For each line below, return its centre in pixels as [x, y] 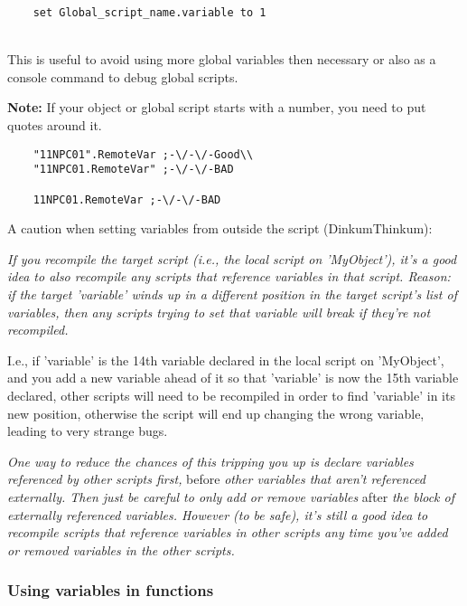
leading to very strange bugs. [88, 431]
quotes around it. [55, 125]
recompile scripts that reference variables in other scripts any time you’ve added [228, 532]
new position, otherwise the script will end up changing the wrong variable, [216, 413]
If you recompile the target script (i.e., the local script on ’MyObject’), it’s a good [232, 258]
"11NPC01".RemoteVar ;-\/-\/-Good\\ [143, 154]
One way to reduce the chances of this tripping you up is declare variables [210, 461]
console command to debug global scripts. [123, 76]
